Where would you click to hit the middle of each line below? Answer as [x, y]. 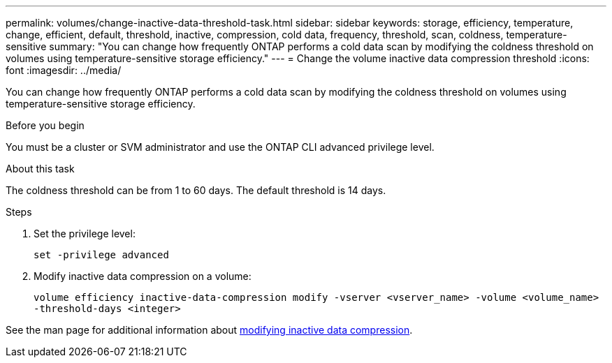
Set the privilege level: [85, 234]
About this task [40, 169]
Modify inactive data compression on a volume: [143, 276]
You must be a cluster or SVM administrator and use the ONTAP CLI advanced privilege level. [220, 147]
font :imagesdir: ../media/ [64, 70]
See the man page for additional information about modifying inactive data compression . [209, 330]
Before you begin [45, 125]
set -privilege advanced [101, 255]
